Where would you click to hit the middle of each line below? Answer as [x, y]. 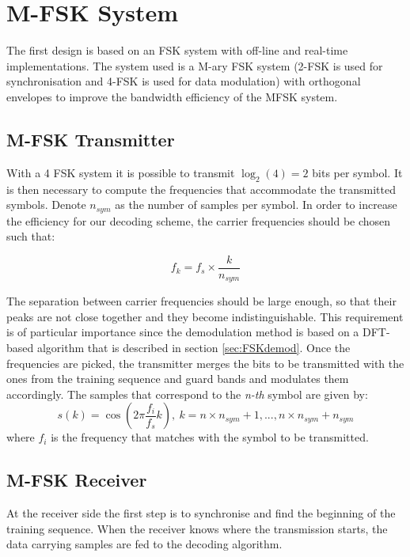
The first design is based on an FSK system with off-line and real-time [177, 50]
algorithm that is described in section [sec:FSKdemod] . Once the [194, 348]
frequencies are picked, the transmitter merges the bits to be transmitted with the [205, 363]
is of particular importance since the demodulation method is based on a [183, 332]
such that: [31, 236]
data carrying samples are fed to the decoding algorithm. [144, 544]
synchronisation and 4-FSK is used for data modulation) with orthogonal [184, 81]
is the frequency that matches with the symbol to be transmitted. [210, 437]
